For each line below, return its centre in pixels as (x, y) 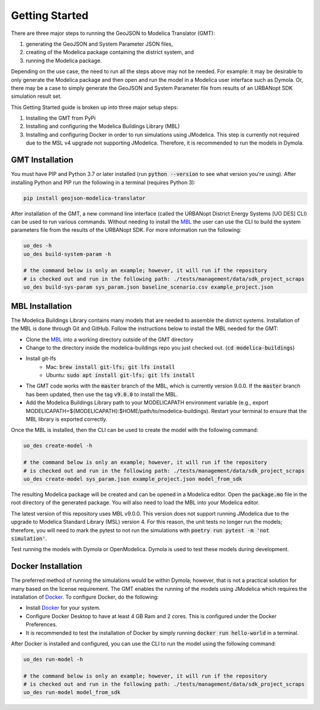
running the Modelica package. (64, 60)
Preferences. (41, 625)
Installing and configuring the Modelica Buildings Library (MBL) (103, 126)
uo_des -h (38, 246)
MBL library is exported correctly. (67, 419)
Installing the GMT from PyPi (61, 118)
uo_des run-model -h (53, 659)
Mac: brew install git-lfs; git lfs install (111, 367)
